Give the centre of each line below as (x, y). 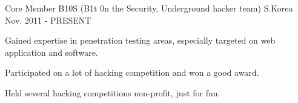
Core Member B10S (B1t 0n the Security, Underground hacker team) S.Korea (149, 8)
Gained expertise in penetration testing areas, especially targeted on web (140, 40)
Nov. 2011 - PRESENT (48, 20)
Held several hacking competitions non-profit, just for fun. (113, 92)
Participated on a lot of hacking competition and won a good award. (132, 72)
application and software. (51, 52)
